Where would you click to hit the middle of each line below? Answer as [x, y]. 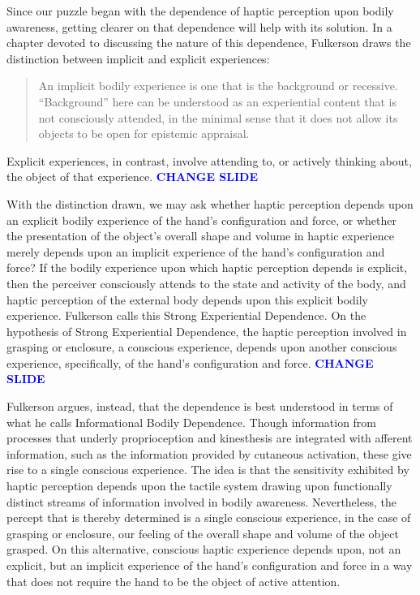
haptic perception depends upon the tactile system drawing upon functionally [199, 486]
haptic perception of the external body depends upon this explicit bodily [187, 299]
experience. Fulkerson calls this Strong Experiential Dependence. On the [186, 315]
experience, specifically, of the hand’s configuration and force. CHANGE [190, 362]
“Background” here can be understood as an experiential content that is [217, 101]
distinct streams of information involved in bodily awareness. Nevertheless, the [201, 501]
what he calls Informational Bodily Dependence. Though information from [192, 422]
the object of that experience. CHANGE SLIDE [133, 177]
